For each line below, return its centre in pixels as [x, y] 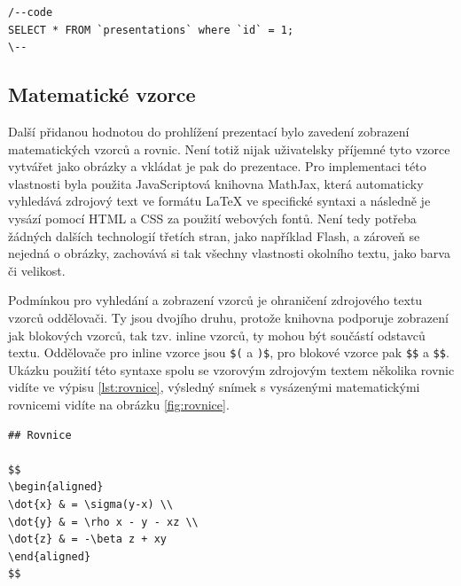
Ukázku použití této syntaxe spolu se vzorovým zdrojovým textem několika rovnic [231, 369]
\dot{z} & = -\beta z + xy [87, 539]
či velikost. [37, 270]
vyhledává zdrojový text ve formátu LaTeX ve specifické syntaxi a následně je [219, 201]
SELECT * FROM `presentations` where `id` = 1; [151, 30]
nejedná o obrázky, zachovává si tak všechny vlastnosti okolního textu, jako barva [229, 253]
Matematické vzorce [102, 94]
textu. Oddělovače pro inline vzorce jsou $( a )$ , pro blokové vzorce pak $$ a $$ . [229, 352]
